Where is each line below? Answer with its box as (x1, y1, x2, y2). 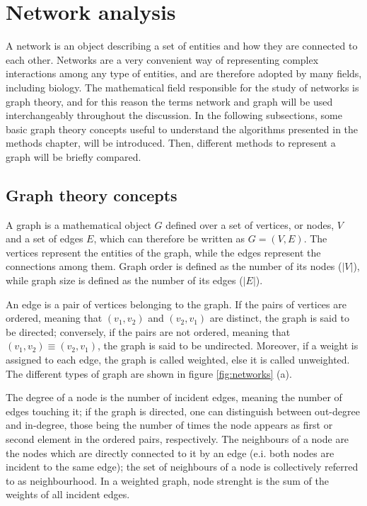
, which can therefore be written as (93, 231, 245, 246)
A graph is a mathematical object (6, 217, 151, 232)
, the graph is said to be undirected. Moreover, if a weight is (98, 338, 359, 353)
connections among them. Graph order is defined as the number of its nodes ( (6, 259, 342, 274)
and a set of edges (6, 231, 83, 246)
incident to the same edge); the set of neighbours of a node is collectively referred (6, 459, 359, 474)
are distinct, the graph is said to (209, 310, 349, 325)
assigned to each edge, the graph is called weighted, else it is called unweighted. (6, 352, 350, 367)
